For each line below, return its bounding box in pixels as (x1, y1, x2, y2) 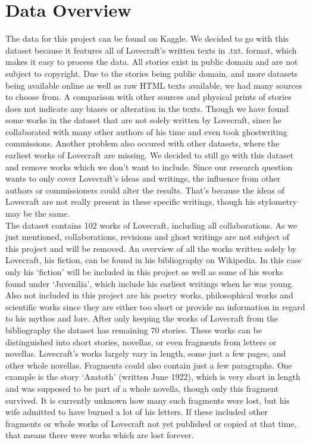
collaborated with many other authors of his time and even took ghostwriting (5, 125, 287, 138)
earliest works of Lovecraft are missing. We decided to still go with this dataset (5, 149, 294, 161)
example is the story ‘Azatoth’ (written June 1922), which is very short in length (5, 370, 300, 383)
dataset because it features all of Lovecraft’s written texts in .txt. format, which (5, 43, 297, 56)
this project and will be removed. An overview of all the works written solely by (5, 242, 297, 254)
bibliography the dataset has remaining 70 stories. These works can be (5, 323, 262, 336)
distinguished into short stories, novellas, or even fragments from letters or (5, 335, 277, 348)
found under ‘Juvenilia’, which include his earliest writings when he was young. (5, 277, 294, 289)
